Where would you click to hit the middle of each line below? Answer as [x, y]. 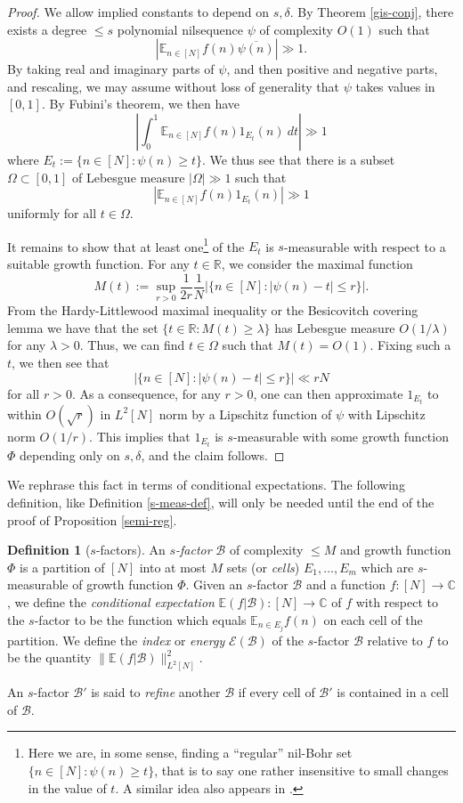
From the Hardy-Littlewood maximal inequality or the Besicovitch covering [213, 310]
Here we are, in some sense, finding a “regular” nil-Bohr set [190, 753]
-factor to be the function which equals [140, 619]
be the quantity [49, 657]
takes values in [395, 86]
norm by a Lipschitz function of [245, 414]
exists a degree [47, 29]
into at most [173, 567]
